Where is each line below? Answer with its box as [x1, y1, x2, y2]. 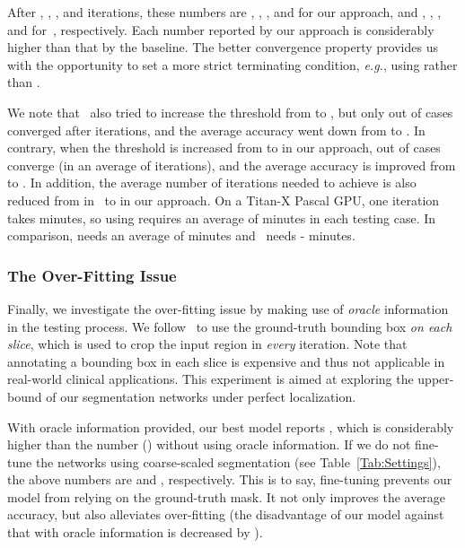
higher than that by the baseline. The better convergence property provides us [7, 38, 438, 57]
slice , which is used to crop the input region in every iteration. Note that [7, 335, 408, 353]
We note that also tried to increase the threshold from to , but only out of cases [7, 102, 453, 121]
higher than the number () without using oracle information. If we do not [7, 435, 411, 454]
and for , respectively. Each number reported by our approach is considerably [7, 20, 434, 39]
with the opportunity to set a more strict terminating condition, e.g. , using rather [7, 55, 458, 74]
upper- [417, 370, 454, 388]
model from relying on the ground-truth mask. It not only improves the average [7, 487, 446, 506]
